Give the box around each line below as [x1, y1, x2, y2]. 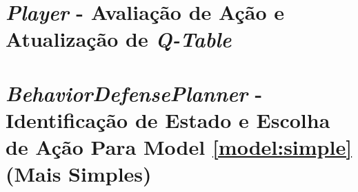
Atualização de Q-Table [6, 25, 232, 54]
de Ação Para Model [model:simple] [6, 133, 352, 161]
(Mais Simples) [6, 160, 152, 188]
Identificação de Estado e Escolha [6, 105, 330, 134]
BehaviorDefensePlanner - [6, 78, 263, 107]
